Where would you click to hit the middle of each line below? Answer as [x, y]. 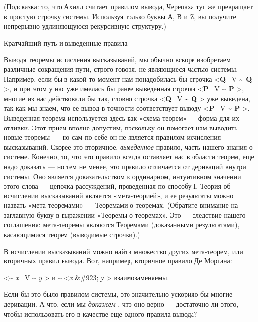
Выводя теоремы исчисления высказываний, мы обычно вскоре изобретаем [117, 59]
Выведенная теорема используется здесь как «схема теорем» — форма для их [122, 117]
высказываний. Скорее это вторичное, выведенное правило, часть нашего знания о [128, 147]
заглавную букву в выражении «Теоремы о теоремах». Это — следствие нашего [125, 215]
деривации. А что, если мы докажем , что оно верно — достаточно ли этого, [121, 304]
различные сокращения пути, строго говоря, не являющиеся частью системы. [121, 69]
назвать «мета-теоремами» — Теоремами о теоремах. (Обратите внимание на [121, 205]
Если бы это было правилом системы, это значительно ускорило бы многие [118, 294]
